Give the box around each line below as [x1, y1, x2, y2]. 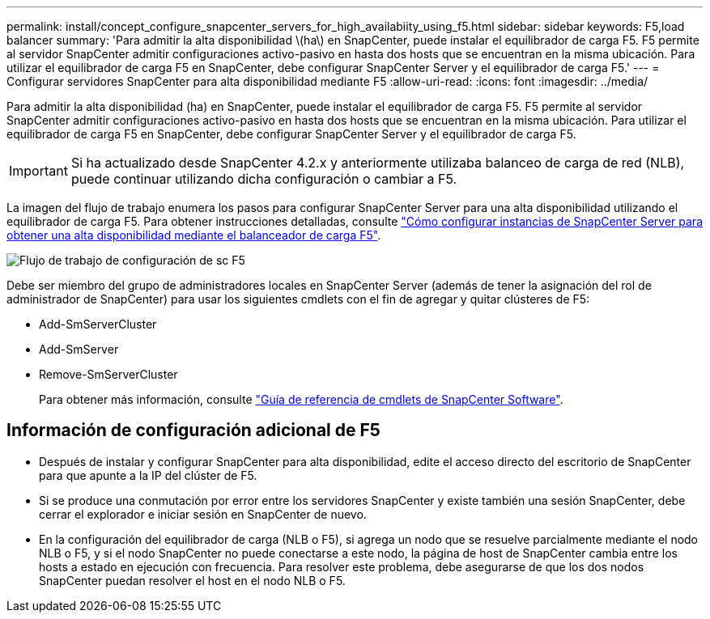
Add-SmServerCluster [39, 317, 157, 331]
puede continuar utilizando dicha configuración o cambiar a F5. [70, 171, 457, 187]
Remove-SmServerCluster [39, 367, 178, 381]
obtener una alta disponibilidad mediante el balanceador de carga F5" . [6, 228, 381, 242]
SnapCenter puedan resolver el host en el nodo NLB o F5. [39, 573, 346, 587]
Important [9, 163, 68, 179]
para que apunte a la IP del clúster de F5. [39, 468, 257, 482]
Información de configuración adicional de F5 [6, 420, 381, 441]
